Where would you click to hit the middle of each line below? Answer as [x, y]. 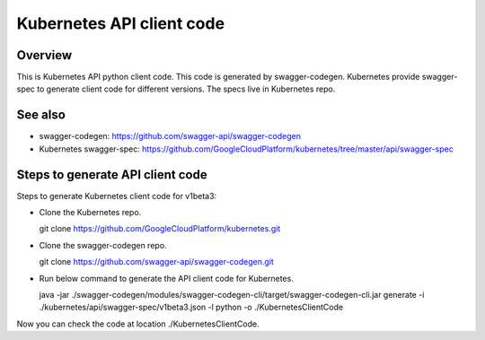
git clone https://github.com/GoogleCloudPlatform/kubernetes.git [160, 229]
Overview [44, 55]
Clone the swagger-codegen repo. [103, 245]
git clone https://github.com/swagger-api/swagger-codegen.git [156, 262]
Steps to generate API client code [112, 174]
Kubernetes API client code [120, 23]
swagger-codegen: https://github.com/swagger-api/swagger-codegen [170, 136]
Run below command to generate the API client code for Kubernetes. [166, 278]
